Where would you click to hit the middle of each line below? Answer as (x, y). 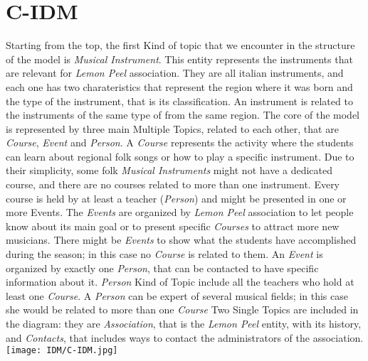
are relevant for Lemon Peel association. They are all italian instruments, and (175, 73)
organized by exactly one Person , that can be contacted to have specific (162, 268)
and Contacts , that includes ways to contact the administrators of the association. (185, 337)
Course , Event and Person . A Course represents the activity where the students (180, 142)
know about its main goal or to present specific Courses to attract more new (173, 226)
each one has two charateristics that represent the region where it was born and (179, 86)
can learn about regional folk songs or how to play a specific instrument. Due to (180, 156)
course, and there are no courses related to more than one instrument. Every (173, 184)
